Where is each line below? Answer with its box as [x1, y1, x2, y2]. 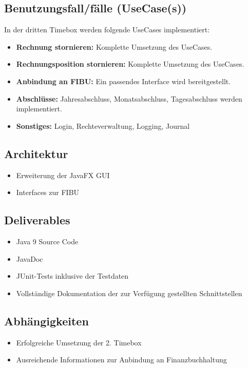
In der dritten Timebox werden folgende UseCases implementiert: [4, 24, 210, 35]
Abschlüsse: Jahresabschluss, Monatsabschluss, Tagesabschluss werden [16, 93, 242, 104]
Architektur [4, 145, 68, 161]
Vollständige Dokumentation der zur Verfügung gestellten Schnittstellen [16, 287, 242, 298]
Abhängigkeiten [4, 313, 89, 328]
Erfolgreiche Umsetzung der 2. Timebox [16, 337, 142, 347]
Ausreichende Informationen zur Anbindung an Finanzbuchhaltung [16, 354, 227, 365]
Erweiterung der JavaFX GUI [16, 169, 110, 180]
